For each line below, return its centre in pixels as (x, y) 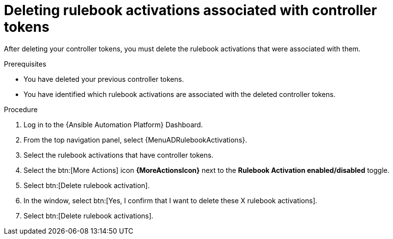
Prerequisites (25, 64)
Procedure (21, 109)
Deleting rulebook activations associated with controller (191, 10)
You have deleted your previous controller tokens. (104, 79)
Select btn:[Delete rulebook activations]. (88, 215)
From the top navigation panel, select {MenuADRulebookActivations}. (135, 140)
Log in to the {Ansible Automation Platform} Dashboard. (113, 124)
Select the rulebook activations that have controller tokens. (119, 155)
